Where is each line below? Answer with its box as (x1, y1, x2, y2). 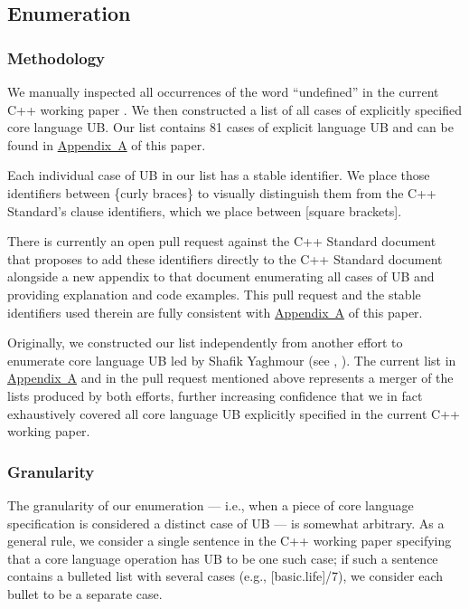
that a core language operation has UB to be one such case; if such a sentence (7, 548, 438, 567)
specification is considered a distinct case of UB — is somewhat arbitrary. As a (7, 513, 445, 532)
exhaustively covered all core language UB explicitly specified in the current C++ (7, 404, 460, 423)
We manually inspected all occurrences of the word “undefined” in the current (7, 82, 439, 100)
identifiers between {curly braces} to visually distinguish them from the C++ (7, 183, 436, 202)
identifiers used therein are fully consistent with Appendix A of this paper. (7, 302, 423, 321)
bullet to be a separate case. (7, 584, 163, 603)
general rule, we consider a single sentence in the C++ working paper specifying (7, 531, 452, 550)
